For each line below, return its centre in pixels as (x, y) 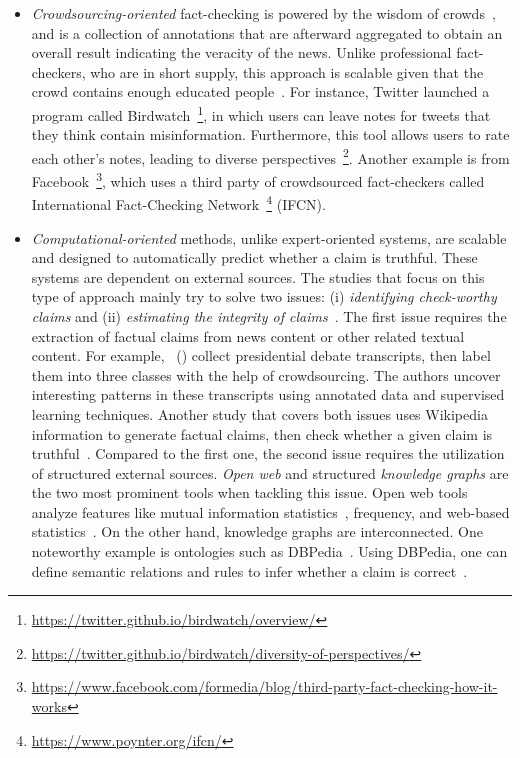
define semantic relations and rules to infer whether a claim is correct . (249, 570)
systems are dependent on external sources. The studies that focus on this (258, 276)
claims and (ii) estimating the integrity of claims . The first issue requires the (269, 315)
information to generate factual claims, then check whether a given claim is (262, 433)
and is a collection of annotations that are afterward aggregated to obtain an (267, 32)
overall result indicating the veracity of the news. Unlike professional (241, 52)
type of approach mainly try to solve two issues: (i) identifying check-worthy (264, 296)
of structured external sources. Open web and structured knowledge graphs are (270, 472)
